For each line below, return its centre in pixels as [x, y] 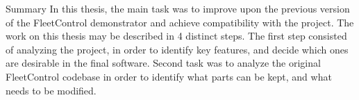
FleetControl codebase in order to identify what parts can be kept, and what [169, 76]
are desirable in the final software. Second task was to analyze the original [163, 63]
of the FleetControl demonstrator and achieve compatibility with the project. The [180, 22]
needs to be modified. [51, 90]
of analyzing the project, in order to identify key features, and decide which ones [177, 49]
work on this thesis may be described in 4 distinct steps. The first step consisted [176, 36]
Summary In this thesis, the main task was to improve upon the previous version [178, 8]
